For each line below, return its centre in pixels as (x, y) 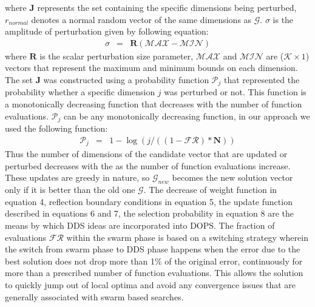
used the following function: (56, 128)
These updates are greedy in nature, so (77, 177)
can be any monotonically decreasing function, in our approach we (187, 116)
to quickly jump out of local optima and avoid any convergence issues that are (151, 284)
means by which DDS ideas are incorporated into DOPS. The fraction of (140, 225)
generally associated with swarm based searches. (94, 296)
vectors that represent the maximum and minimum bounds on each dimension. (151, 68)
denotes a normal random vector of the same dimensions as (141, 19)
